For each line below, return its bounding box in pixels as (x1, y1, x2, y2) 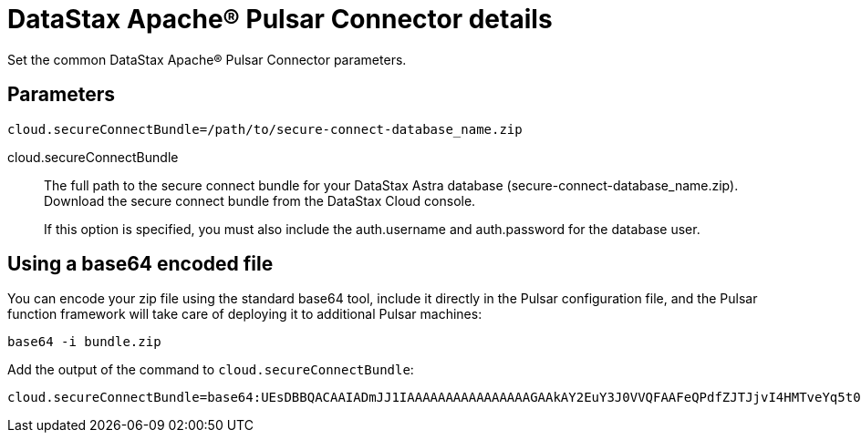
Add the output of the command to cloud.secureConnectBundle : (7, 362, 414, 378)
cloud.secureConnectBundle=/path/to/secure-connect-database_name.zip (7, 121, 523, 137)
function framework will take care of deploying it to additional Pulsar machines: (7, 306, 482, 322)
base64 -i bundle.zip (7, 334, 161, 350)
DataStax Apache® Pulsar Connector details (7, 4, 553, 35)
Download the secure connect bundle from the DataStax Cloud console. (44, 192, 476, 209)
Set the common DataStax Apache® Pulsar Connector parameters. (7, 51, 407, 67)
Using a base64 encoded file (7, 252, 274, 276)
